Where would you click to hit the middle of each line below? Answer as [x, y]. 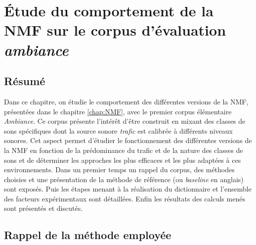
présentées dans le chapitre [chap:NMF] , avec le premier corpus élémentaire [118, 111]
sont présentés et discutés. [43, 208]
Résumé [25, 81]
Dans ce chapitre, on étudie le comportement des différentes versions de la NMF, [126, 101]
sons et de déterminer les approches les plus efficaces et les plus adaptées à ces [123, 160]
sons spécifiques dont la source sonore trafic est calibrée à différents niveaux [118, 130]
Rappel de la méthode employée [88, 235]
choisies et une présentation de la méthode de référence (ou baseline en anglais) [124, 179]
